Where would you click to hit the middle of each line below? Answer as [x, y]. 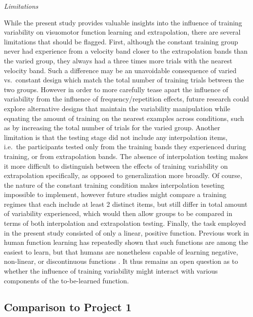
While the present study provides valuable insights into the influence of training [123, 22]
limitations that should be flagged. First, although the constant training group [121, 41]
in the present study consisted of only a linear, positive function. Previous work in [126, 232]
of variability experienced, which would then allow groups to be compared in [118, 213]
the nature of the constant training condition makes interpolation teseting [114, 185]
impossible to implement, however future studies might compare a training [115, 194]
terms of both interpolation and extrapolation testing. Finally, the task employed [125, 223]
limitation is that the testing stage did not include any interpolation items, [116, 137]
